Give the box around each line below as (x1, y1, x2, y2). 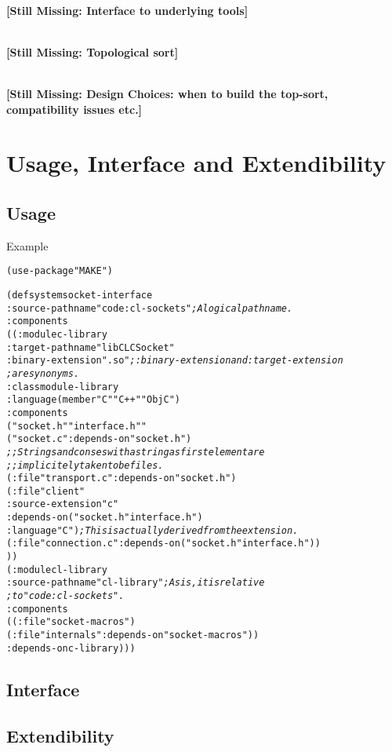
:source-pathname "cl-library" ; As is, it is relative (6, 577, 265, 589)
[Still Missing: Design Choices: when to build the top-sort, (6, 85, 328, 101)
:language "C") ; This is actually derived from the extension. (6, 524, 299, 536)
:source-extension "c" (6, 498, 119, 510)
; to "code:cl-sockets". (6, 590, 125, 602)
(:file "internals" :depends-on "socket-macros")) (6, 630, 260, 641)
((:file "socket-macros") (6, 616, 136, 628)
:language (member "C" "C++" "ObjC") (6, 394, 180, 406)
